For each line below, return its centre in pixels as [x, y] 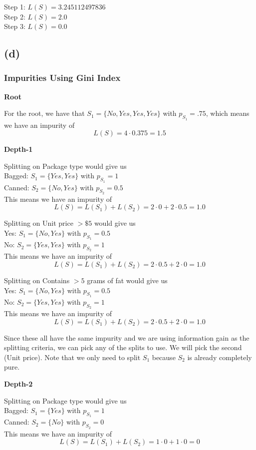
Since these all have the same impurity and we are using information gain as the [127, 337]
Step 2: [15, 16]
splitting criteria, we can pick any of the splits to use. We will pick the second [123, 347]
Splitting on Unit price [39, 223]
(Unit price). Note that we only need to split [72, 357]
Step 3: [15, 26]
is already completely [220, 357]
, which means [228, 113]
